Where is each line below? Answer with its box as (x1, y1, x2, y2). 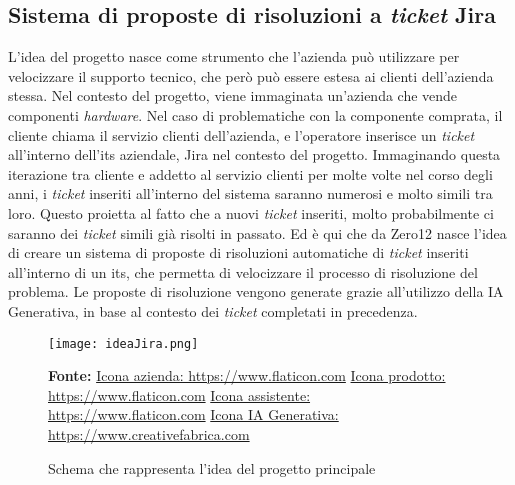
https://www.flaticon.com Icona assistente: (48, 384, 311, 405)
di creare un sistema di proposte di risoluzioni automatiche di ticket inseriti (8, 242, 469, 263)
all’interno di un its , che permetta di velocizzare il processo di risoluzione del (8, 261, 478, 282)
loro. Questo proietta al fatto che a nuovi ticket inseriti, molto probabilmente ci (8, 202, 494, 223)
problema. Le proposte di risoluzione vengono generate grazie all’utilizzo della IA (8, 281, 504, 302)
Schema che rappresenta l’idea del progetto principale (48, 457, 376, 478)
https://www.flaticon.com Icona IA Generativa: (48, 404, 339, 425)
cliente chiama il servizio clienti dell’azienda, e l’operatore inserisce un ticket (8, 124, 475, 145)
